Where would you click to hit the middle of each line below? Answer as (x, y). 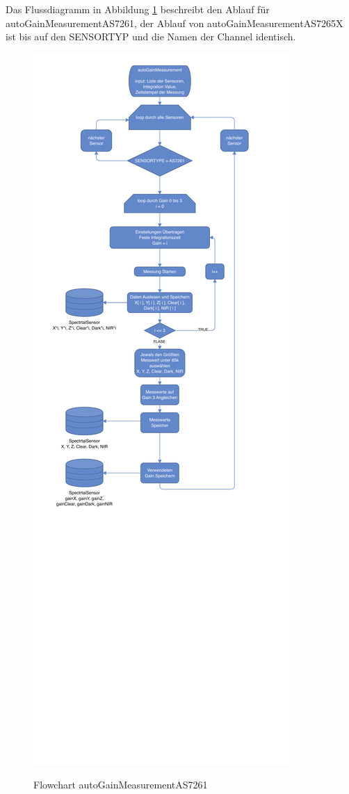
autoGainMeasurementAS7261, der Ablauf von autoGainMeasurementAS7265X (174, 23)
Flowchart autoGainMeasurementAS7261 (121, 785)
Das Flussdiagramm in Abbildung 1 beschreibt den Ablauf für (138, 9)
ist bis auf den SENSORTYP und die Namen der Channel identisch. (151, 37)
